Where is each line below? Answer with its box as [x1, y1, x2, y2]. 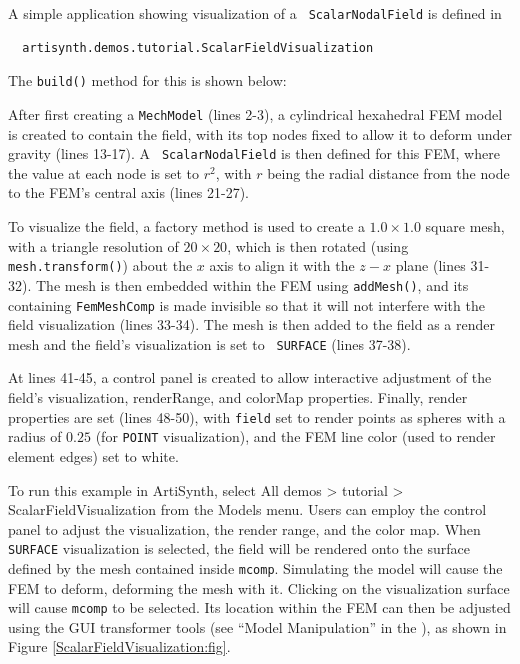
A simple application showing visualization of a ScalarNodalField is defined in [8, 3, 502, 23]
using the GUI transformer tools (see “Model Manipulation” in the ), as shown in [8, 616, 507, 637]
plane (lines [395, 255, 466, 276]
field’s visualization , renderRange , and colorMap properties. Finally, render [8, 387, 468, 407]
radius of [8, 426, 62, 447]
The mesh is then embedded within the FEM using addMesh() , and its [35, 274, 469, 295]
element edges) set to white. [8, 445, 179, 466]
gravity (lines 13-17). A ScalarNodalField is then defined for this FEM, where [8, 143, 500, 164]
